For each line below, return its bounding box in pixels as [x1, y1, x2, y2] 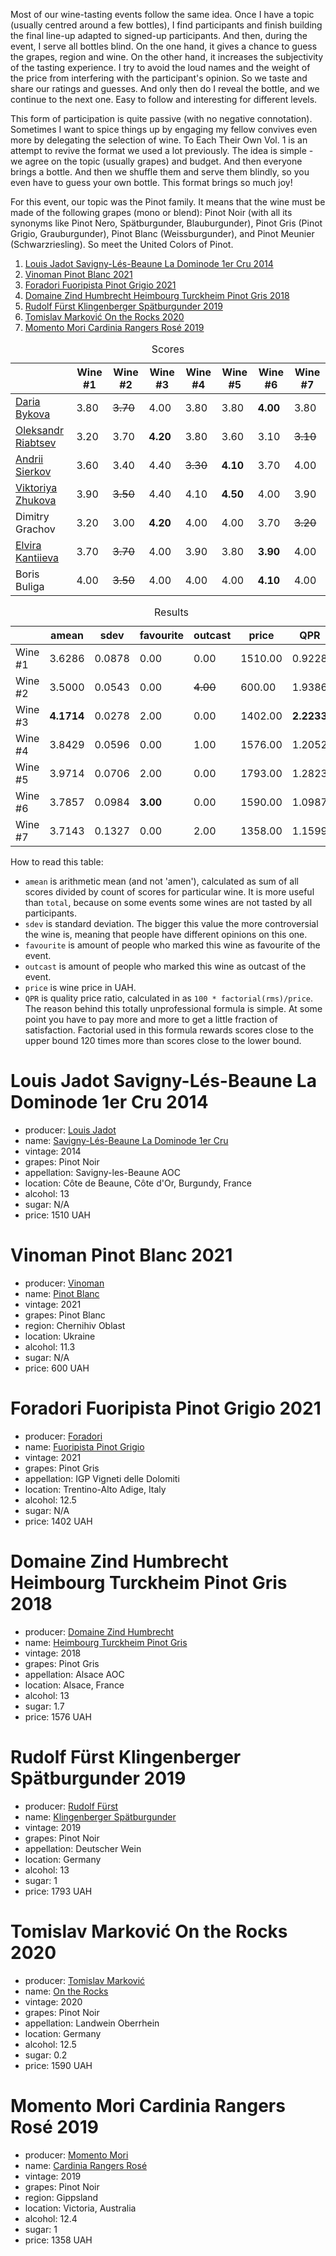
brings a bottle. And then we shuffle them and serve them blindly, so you [10, 166, 310, 178]
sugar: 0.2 [24, 2049, 68, 2061]
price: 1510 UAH [24, 1209, 91, 1221]
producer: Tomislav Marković [24, 1974, 146, 1986]
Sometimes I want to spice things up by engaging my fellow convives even [10, 124, 318, 135]
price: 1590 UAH [24, 2059, 93, 2071]
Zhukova [15, 494, 57, 507]
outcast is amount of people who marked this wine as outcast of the [24, 960, 307, 972]
